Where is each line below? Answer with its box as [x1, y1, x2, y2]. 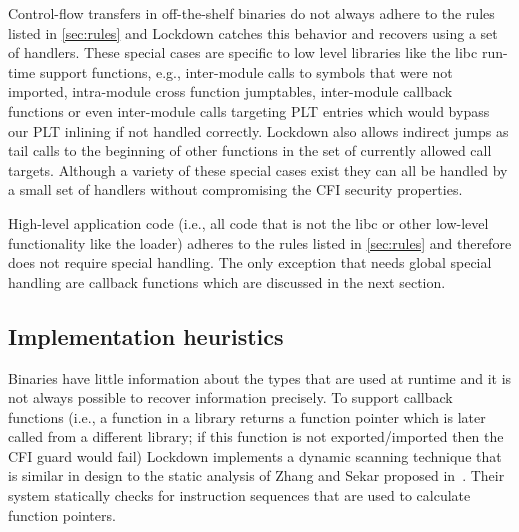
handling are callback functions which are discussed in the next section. [8, 271, 446, 292]
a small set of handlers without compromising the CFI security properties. [8, 179, 463, 200]
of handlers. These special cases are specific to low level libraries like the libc [8, 42, 478, 63]
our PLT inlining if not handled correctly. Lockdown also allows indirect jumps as [8, 120, 509, 141]
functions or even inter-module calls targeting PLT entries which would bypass [8, 100, 490, 121]
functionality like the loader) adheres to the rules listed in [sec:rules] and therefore [8, 232, 512, 253]
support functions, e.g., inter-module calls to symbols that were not [39, 61, 453, 82]
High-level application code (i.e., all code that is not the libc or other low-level [8, 212, 489, 233]
